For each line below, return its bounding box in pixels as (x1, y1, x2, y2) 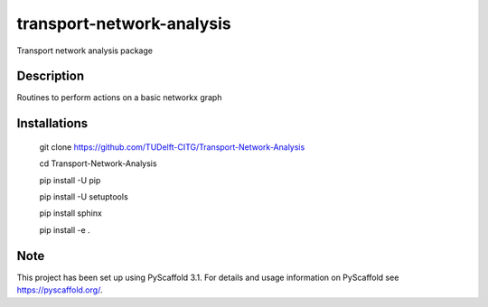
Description (16, 69, 85, 84)
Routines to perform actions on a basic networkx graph (16, 92, 222, 103)
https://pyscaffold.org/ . (16, 284, 103, 295)
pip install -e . (39, 224, 90, 235)
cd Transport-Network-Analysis (39, 158, 157, 169)
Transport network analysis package (16, 45, 154, 56)
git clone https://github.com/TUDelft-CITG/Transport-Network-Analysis (39, 141, 305, 153)
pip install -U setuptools (39, 191, 128, 202)
